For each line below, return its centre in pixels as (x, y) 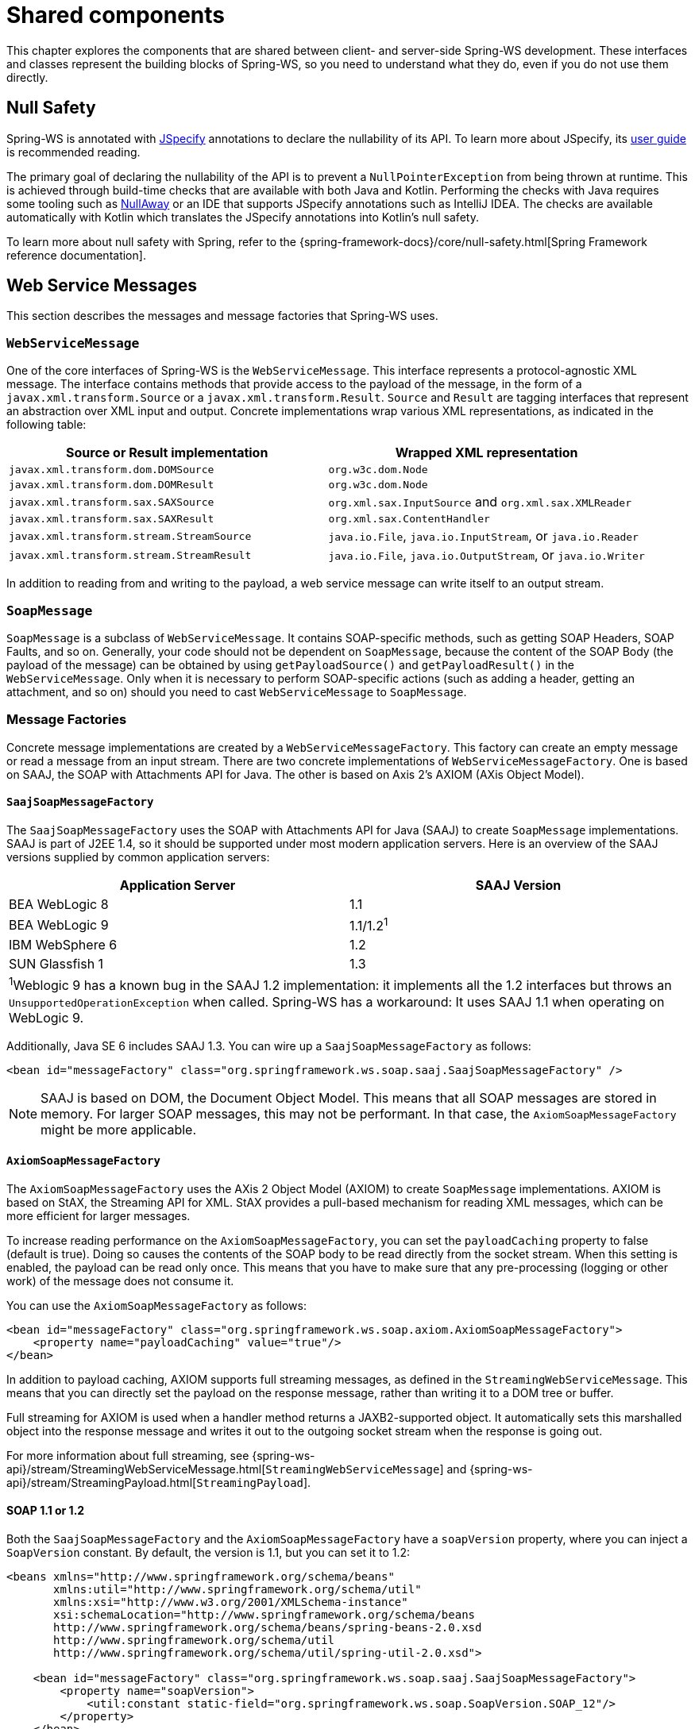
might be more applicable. (118, 1129)
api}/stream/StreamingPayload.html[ (102, 1482)
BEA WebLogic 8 (59, 904)
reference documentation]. (76, 255)
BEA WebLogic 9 (59, 924)
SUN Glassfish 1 (56, 964)
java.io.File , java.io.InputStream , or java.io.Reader (483, 536)
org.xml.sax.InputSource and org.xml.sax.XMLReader (480, 502)
